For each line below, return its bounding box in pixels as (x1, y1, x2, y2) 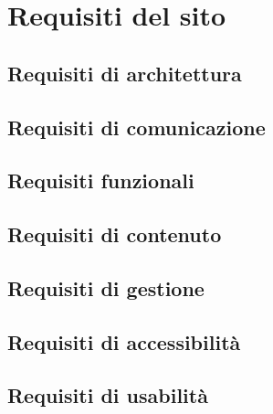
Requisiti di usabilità (7, 381, 208, 409)
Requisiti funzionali (7, 166, 194, 195)
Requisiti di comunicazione (7, 112, 266, 141)
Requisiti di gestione (7, 273, 205, 302)
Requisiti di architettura (7, 58, 242, 87)
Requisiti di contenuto (7, 220, 222, 249)
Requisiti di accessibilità (7, 327, 241, 356)
